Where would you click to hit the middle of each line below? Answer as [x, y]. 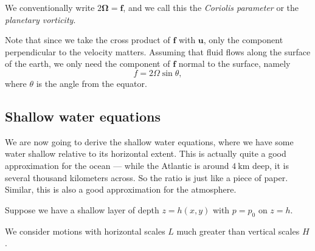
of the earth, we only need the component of [88, 64]
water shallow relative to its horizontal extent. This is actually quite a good [146, 153]
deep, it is [270, 165]
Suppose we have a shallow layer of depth [82, 209]
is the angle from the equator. [92, 83]
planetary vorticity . [40, 19]
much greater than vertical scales [238, 231]
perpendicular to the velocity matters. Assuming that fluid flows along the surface [158, 51]
